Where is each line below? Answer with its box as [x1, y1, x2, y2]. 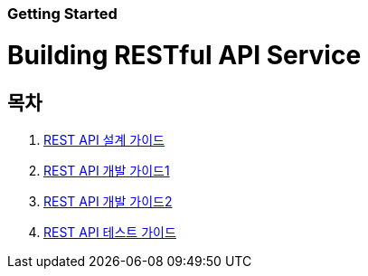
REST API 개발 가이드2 [43, 193, 173, 209]
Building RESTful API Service [7, 39, 362, 71]
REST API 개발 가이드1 [43, 162, 170, 178]
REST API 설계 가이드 [43, 131, 165, 148]
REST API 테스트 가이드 [43, 224, 176, 240]
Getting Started [7, 5, 118, 23]
